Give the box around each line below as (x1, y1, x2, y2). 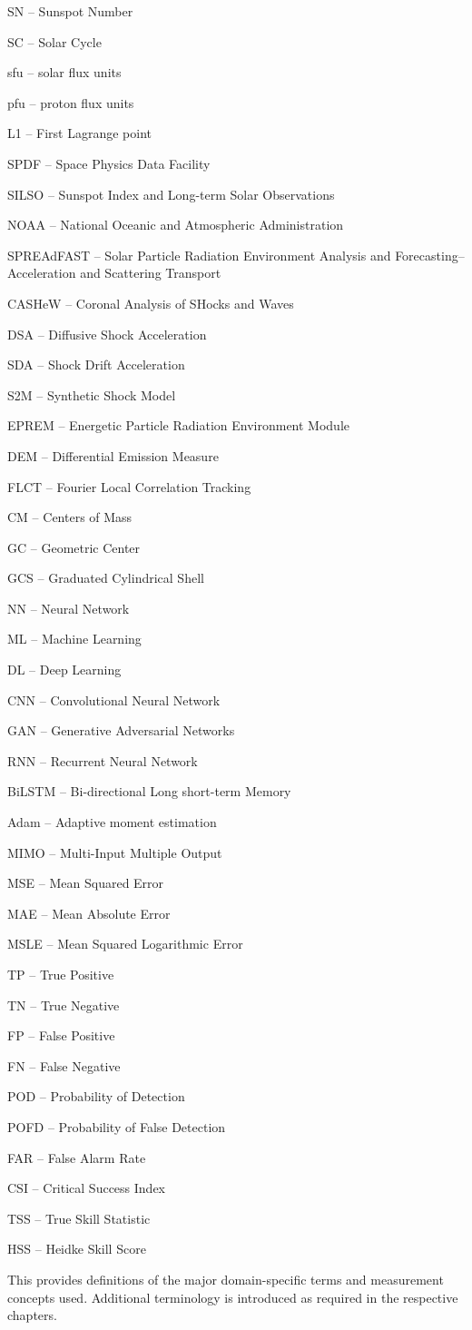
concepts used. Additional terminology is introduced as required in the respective (7, 1287, 458, 1306)
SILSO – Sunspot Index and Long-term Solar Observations (7, 184, 335, 203)
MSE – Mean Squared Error (7, 873, 164, 892)
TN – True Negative (7, 995, 120, 1014)
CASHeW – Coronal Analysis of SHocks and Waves (7, 293, 294, 312)
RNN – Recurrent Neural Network (7, 751, 198, 770)
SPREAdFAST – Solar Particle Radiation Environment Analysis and (7, 245, 391, 264)
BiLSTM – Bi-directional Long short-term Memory (7, 782, 291, 801)
